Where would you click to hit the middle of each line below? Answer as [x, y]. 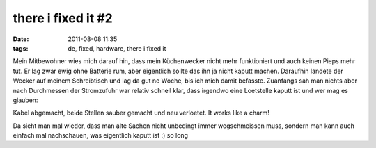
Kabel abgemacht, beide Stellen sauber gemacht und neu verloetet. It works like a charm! [141, 113]
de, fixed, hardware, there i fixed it [117, 48]
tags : [21, 48]
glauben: [25, 100]
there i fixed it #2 [63, 18]
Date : [21, 39]
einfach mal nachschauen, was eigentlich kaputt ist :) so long [100, 135]
